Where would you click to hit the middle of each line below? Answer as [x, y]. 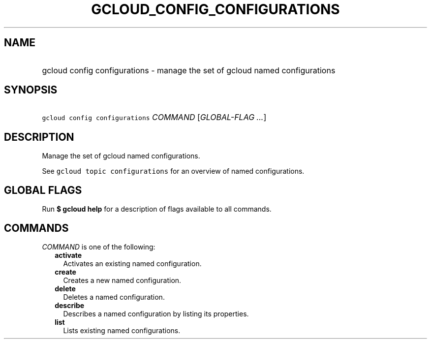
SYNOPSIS [31, 90]
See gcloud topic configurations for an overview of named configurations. [173, 171]
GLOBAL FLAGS [43, 190]
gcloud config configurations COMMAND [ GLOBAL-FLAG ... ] [154, 117]
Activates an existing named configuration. [132, 263]
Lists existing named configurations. [122, 330]
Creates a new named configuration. [122, 280]
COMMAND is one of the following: [99, 247]
